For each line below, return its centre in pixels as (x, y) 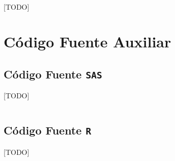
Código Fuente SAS (53, 74)
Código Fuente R (48, 130)
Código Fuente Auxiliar (87, 42)
